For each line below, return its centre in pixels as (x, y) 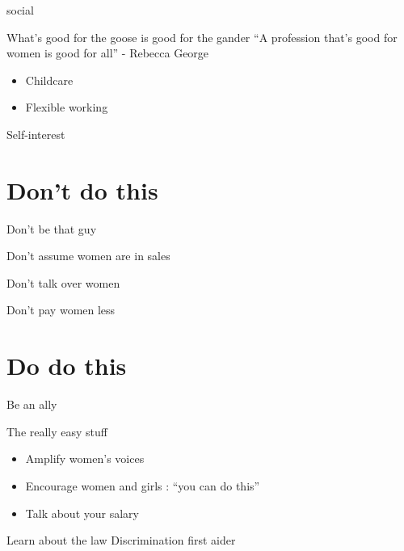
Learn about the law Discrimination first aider (121, 540)
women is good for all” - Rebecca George (108, 53)
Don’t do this (82, 189)
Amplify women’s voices (85, 458)
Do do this (67, 366)
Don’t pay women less (61, 310)
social (20, 10)
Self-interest (36, 134)
